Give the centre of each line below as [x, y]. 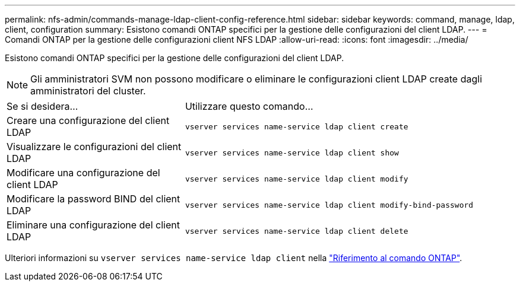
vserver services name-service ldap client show [292, 152]
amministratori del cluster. [88, 91]
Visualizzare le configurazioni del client [94, 147]
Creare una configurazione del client [88, 120]
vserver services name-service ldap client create [297, 126]
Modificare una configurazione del [83, 173]
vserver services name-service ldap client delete [297, 231]
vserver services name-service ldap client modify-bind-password [329, 205]
